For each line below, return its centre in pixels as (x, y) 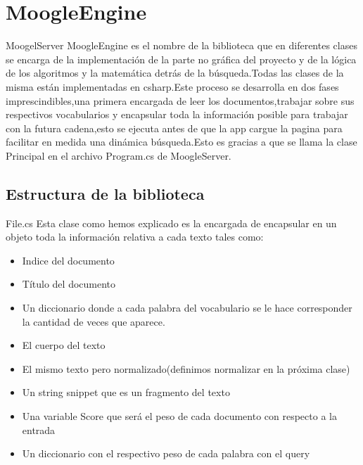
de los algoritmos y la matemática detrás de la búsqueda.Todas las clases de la (175, 73)
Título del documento (69, 284)
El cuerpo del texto (64, 345)
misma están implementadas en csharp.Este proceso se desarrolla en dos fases (172, 86)
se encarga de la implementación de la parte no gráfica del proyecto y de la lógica (181, 59)
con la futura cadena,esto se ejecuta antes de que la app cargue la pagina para (174, 128)
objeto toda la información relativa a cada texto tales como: (135, 237)
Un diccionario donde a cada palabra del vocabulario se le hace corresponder (187, 308)
